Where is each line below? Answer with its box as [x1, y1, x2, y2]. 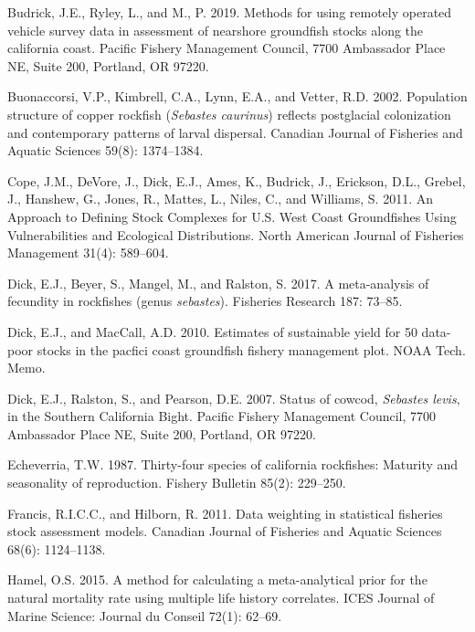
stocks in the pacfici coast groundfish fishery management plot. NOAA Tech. [37, 340, 466, 359]
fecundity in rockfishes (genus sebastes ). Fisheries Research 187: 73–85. [7, 291, 403, 311]
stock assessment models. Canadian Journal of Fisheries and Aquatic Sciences [7, 521, 442, 541]
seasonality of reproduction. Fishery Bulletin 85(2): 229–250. [7, 473, 346, 492]
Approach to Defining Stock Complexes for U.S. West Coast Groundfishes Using [7, 206, 457, 226]
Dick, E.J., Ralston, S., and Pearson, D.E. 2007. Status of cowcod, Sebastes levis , [7, 388, 460, 407]
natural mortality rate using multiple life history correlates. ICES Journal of [7, 588, 435, 607]
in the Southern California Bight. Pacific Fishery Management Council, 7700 [7, 406, 437, 426]
